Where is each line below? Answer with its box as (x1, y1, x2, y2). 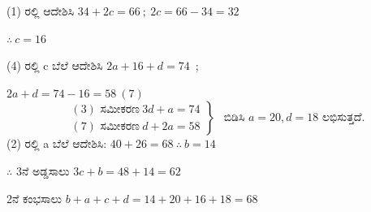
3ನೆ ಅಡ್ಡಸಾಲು (15, 162, 70, 179)
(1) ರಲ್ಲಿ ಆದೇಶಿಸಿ (6, 2, 75, 19)
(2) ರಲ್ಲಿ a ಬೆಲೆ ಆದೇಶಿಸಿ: (6, 135, 107, 152)
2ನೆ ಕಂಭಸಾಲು (6, 189, 62, 206)
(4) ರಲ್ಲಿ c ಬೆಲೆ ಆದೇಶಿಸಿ (6, 57, 103, 74)
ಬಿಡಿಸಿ (223, 112, 245, 124)
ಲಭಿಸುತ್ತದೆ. (321, 112, 365, 124)
